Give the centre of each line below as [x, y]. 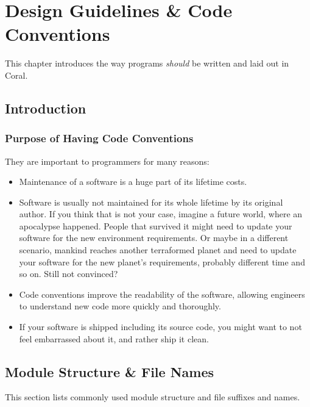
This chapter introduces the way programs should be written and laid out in [147, 63]
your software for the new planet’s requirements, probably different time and [162, 261]
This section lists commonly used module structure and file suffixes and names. [153, 397]
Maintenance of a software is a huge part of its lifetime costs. [133, 182]
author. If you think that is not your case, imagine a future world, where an [161, 214]
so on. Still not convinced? [69, 274]
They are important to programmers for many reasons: [107, 161]
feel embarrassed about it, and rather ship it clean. [114, 338]
